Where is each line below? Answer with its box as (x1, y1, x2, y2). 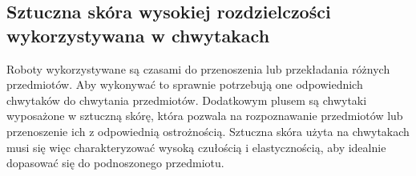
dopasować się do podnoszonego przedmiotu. (6, 154, 224, 171)
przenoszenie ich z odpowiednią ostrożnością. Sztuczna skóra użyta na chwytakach (6, 122, 410, 139)
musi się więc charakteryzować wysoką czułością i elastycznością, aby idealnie (6, 138, 386, 155)
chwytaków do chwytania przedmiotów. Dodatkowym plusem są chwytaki (6, 91, 367, 108)
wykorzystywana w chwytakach (6, 22, 270, 47)
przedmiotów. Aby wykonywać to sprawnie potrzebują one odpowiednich (6, 76, 363, 93)
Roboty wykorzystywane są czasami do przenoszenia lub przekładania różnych (6, 60, 390, 77)
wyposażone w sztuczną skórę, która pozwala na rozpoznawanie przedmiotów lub (6, 107, 403, 124)
